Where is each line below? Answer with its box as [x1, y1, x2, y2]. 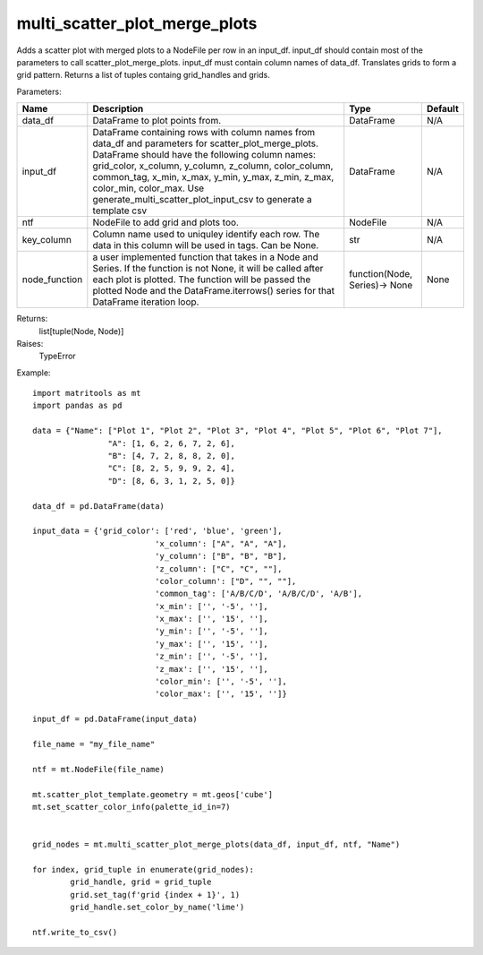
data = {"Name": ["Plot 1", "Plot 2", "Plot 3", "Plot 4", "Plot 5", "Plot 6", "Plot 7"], [32, 426, 443, 436]
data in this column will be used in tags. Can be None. [92, 239, 319, 252]
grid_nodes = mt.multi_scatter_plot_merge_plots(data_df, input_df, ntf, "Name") [32, 839, 401, 850]
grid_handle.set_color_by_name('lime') [70, 902, 245, 913]
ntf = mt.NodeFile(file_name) [32, 764, 165, 774]
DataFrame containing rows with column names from [92, 126, 316, 139]
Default [426, 103, 460, 116]
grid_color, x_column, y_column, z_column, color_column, [92, 159, 334, 172]
